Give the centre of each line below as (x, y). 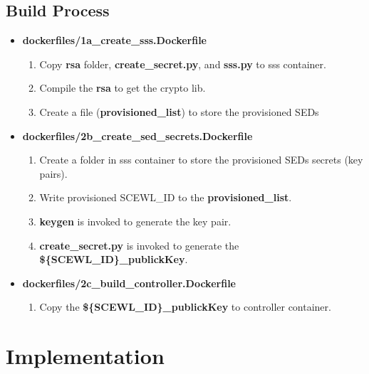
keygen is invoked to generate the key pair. (135, 221)
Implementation (85, 356)
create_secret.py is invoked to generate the (139, 245)
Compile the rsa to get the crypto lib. (123, 88)
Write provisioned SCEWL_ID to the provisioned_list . (166, 197)
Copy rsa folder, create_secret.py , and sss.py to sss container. (183, 64)
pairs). (53, 173)
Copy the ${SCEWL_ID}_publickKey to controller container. (185, 307)
